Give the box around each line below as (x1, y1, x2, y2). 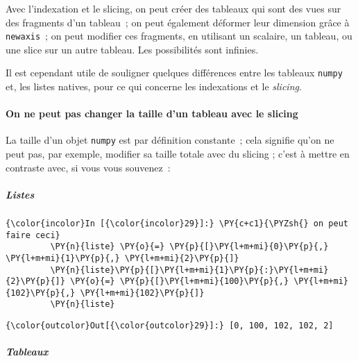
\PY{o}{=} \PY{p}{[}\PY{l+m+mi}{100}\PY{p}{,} (70, 276, 289, 287)
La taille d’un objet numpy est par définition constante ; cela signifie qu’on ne (6, 133, 334, 147)
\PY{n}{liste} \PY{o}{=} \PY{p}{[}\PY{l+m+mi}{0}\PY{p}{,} (50, 242, 329, 252)
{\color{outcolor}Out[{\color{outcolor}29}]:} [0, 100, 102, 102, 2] (6, 321, 334, 331)
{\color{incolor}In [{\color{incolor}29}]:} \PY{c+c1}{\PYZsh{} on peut (6, 218, 348, 228)
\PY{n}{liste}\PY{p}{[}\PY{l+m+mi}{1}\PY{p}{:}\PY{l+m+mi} (50, 265, 329, 275)
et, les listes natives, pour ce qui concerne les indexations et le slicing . (6, 79, 302, 94)
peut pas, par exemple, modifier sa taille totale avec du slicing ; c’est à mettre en (6, 146, 350, 161)
